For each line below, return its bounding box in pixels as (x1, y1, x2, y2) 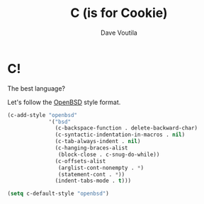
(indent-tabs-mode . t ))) (55, 177, 132, 185)
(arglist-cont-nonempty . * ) (57, 164, 144, 171)
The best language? (7, 84, 66, 93)
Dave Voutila (100, 28, 138, 37)
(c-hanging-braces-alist (55, 144, 129, 152)
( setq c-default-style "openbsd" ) (7, 190, 110, 198)
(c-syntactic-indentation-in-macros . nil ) (55, 131, 186, 139)
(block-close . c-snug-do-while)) (57, 151, 160, 158)
